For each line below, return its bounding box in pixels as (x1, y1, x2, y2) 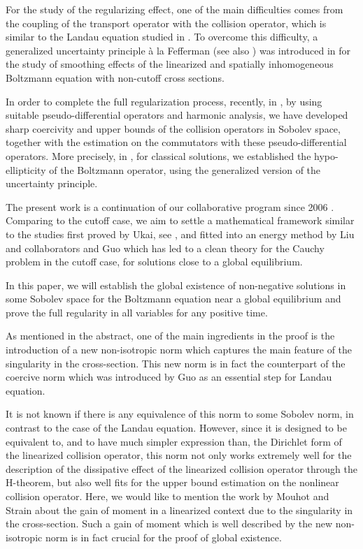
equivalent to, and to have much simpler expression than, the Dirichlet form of (6, 434, 342, 448)
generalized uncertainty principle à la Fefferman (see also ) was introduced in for (6, 43, 351, 57)
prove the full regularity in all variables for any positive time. (6, 305, 268, 319)
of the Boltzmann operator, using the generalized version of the (49, 162, 321, 177)
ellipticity (6, 162, 46, 177)
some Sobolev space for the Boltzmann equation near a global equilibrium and (6, 291, 341, 306)
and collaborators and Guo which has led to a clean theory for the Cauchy (6, 240, 325, 255)
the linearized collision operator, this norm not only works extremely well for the (6, 448, 352, 462)
